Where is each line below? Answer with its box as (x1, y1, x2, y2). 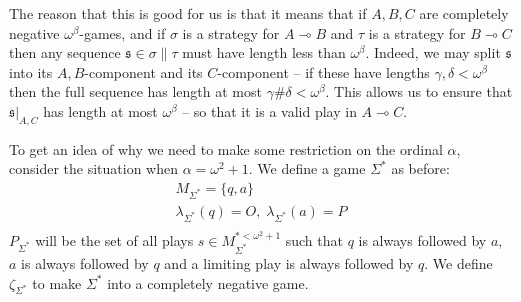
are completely (419, 3, 509, 23)
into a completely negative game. (107, 272, 309, 293)
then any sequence (9, 42, 121, 63)
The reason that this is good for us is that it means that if (9, 3, 367, 23)
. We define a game (248, 158, 366, 179)
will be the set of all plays (35, 229, 194, 250)
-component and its (84, 61, 203, 82)
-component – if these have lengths (217, 61, 430, 82)
